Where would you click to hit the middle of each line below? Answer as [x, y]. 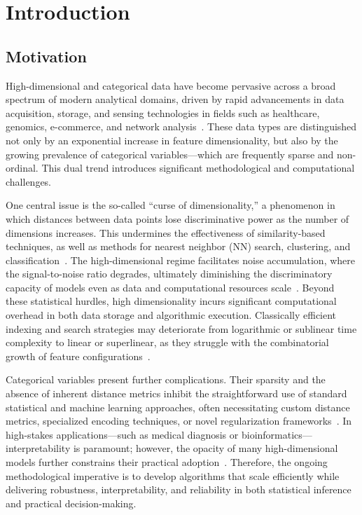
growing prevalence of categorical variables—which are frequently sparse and [170, 154]
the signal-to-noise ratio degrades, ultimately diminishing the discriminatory [169, 274]
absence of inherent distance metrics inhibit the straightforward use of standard [176, 393]
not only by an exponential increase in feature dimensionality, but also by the [172, 140]
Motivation [46, 56]
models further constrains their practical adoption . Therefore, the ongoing [167, 462]
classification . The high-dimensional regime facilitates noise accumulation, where [181, 260]
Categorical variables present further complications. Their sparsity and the [166, 379]
